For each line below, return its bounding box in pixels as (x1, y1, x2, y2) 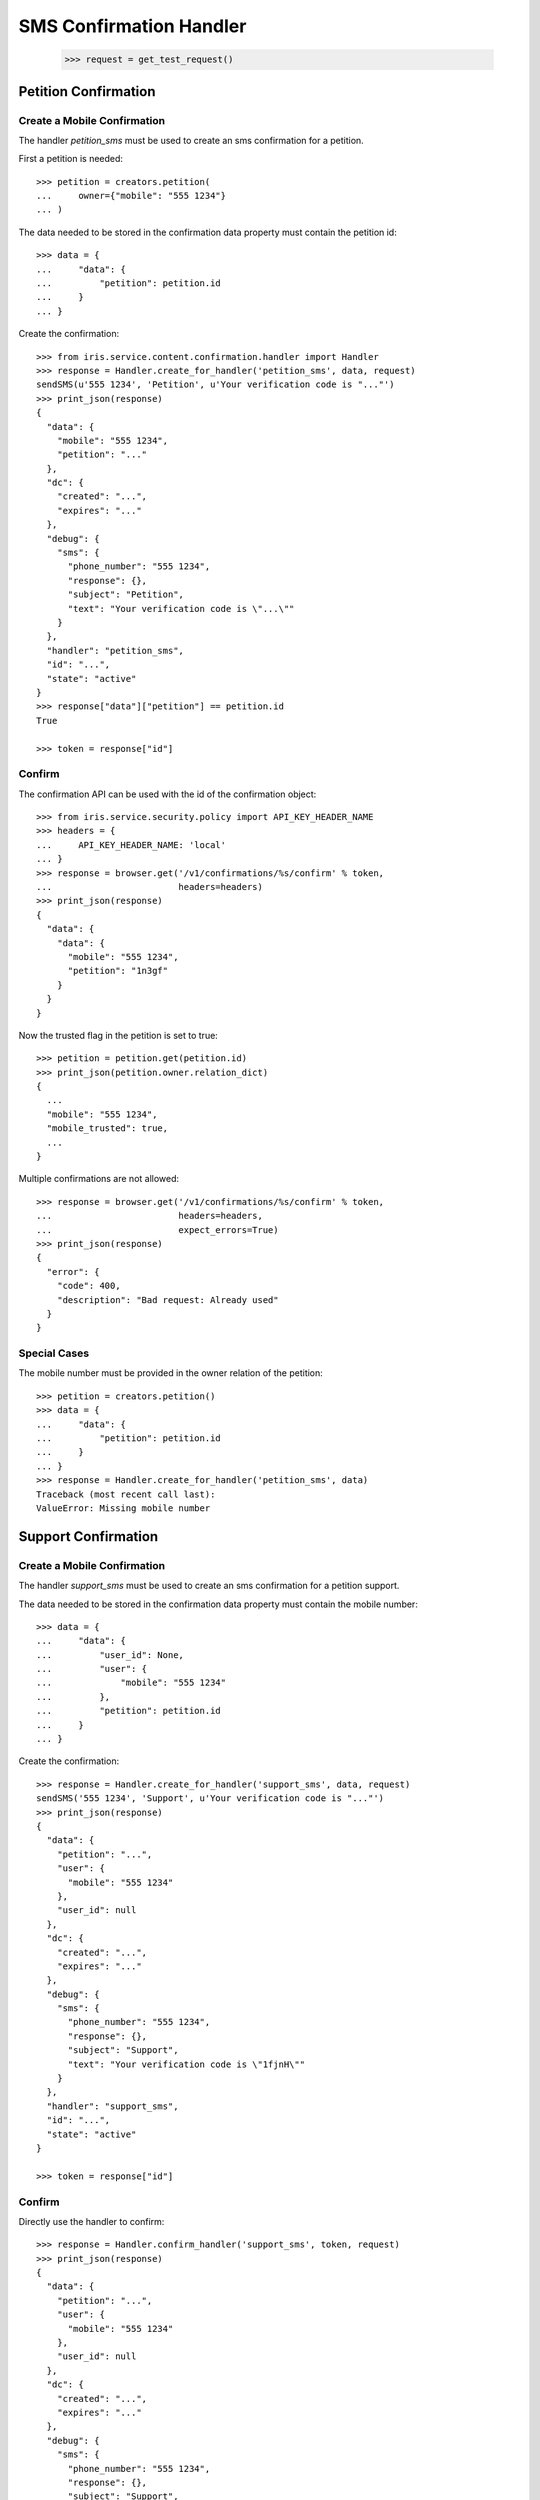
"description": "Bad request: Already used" (56, 1294, 279, 1305)
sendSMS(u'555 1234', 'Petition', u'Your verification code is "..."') (36, 379, 395, 390)
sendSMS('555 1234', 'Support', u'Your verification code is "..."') (36, 1793, 385, 1804)
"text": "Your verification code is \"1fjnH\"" (67, 2058, 305, 2070)
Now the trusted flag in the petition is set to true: (18, 1029, 219, 1041)
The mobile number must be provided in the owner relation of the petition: (18, 1367, 324, 1379)
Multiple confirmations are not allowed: (18, 1173, 180, 1185)
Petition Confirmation (18, 83, 156, 100)
